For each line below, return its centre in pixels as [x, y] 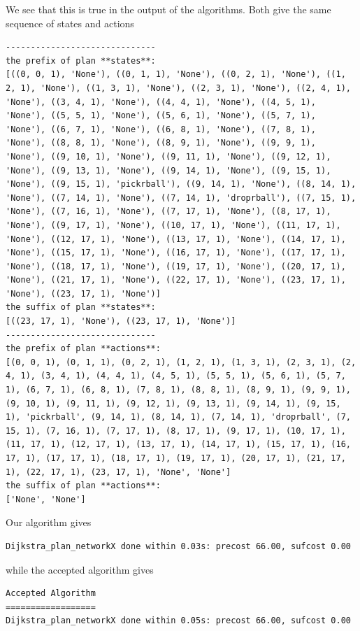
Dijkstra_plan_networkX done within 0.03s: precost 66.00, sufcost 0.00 [178, 546]
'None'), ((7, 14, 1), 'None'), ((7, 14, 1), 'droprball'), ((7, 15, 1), [181, 198]
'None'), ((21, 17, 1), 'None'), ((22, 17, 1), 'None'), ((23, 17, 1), [176, 280]
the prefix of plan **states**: [81, 61]
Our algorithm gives [49, 522]
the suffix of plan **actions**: [83, 486]
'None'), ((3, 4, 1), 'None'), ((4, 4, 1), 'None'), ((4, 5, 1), [161, 102]
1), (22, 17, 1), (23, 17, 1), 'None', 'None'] [118, 472]
